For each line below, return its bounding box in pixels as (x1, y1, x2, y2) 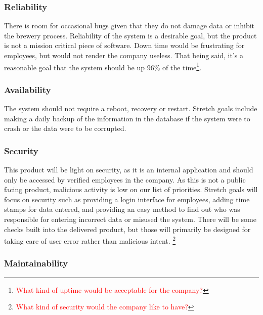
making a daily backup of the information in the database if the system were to (4, 113, 250, 123)
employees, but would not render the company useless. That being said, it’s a (4, 50, 244, 60)
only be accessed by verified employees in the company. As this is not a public (4, 174, 246, 185)
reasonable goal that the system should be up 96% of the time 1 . (4, 60, 202, 72)
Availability (4, 83, 51, 96)
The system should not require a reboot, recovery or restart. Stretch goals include (4, 103, 257, 114)
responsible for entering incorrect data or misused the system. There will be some (4, 214, 256, 224)
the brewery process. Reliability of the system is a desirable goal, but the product (4, 30, 257, 40)
